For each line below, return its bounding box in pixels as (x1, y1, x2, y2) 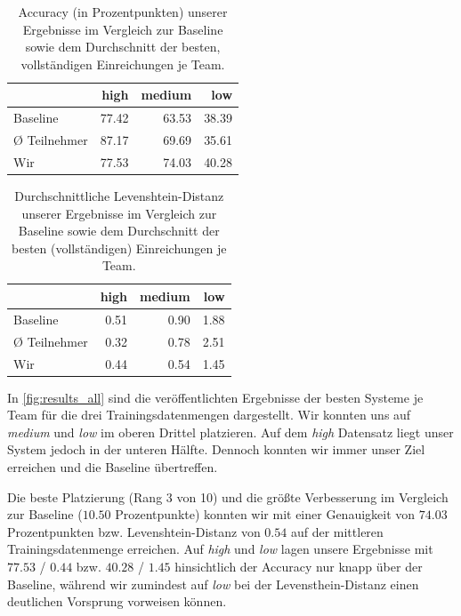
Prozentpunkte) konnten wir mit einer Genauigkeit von (115, 505, 416, 524)
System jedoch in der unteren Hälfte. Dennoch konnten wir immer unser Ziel (7, 440, 425, 459)
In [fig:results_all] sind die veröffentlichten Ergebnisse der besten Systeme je (7, 388, 424, 406)
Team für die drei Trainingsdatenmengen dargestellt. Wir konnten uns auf (7, 405, 411, 424)
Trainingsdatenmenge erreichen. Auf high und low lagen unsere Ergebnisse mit (7, 540, 433, 558)
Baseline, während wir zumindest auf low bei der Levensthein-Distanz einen (7, 574, 419, 593)
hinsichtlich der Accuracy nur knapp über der (174, 556, 423, 575)
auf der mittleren (290, 522, 384, 540)
